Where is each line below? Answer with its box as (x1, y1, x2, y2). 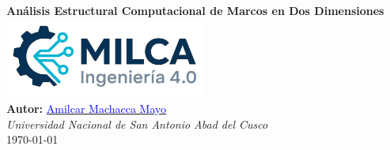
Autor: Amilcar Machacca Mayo (6, 100, 167, 117)
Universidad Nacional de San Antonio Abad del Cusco (6, 115, 268, 132)
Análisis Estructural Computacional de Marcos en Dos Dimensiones (6, 2, 384, 18)
